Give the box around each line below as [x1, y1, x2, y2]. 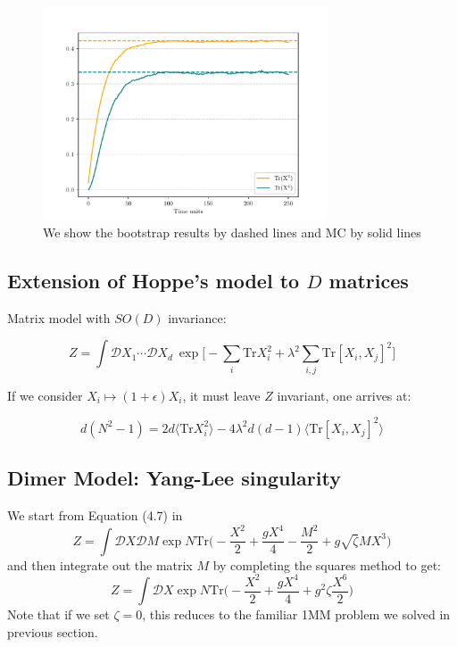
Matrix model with [7, 308, 111, 327]
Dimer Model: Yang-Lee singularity [7, 464, 341, 492]
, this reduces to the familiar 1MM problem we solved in [142, 605, 451, 624]
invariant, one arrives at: [277, 386, 411, 404]
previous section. [7, 622, 98, 641]
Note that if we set [7, 605, 110, 624]
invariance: [168, 308, 227, 327]
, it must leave [182, 386, 261, 404]
